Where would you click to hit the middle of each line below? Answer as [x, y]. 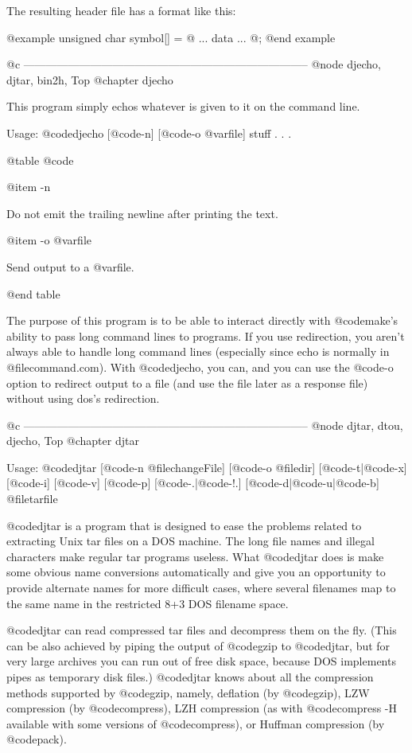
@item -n [29, 187]
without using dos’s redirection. [83, 398]
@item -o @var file [49, 240]
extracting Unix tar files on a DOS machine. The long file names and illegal [190, 541]
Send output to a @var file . [70, 266]
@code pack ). [37, 739]
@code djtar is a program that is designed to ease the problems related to [184, 525]
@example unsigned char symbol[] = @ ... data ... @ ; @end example [171, 37]
